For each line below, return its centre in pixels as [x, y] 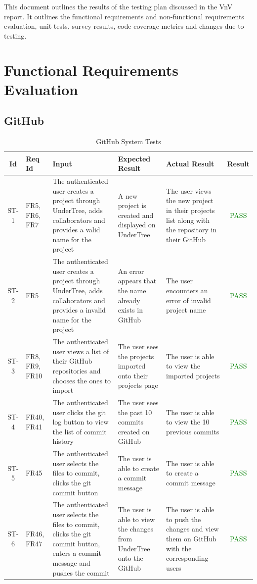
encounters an [187, 290]
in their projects [191, 210]
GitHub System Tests [128, 141]
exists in [130, 310]
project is [132, 205]
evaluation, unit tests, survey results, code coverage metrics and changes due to [124, 26]
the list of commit [80, 431]
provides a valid [76, 230]
